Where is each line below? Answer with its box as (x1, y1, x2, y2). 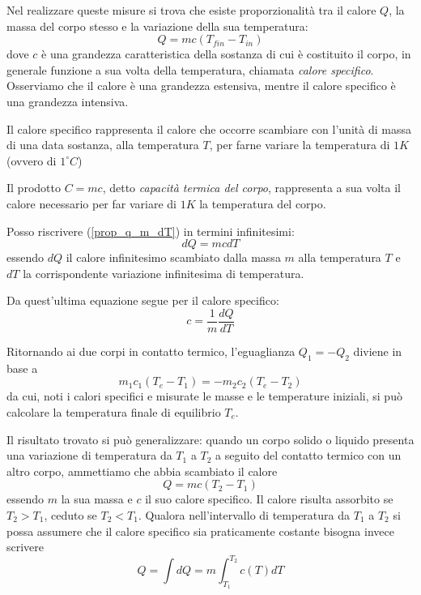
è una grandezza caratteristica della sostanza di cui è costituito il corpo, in (41, 45, 411, 62)
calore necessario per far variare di (6, 195, 176, 212)
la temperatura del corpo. (199, 195, 326, 212)
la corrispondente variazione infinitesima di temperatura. (23, 264, 304, 281)
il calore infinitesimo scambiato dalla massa (66, 249, 281, 266)
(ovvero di (6, 152, 57, 169)
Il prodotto (6, 179, 61, 196)
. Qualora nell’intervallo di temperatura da (138, 506, 351, 523)
